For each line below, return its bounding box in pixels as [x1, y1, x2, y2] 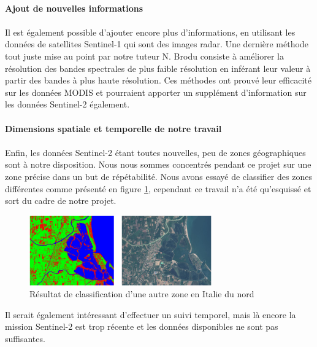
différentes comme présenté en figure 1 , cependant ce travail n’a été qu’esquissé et [5, 182, 311, 195]
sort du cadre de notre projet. [5, 194, 116, 207]
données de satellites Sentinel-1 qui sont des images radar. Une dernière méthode [5, 37, 308, 50]
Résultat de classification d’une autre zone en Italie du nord [29, 287, 254, 300]
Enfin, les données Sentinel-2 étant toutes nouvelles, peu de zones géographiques [5, 146, 306, 158]
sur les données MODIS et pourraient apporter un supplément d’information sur [5, 85, 307, 98]
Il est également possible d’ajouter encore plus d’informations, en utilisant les [5, 25, 296, 38]
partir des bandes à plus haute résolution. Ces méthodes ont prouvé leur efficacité [5, 74, 311, 87]
